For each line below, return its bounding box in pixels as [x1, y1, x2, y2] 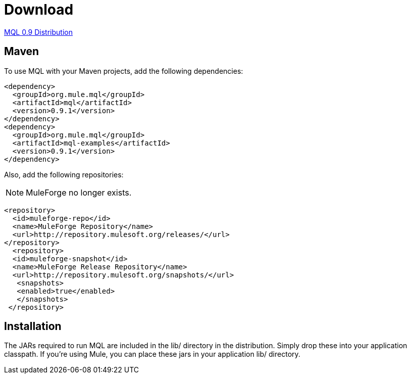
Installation [4, 320, 62, 333]
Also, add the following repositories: [4, 170, 124, 179]
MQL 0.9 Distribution [4, 27, 73, 36]
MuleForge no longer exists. [26, 187, 132, 198]
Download [4, 1, 74, 18]
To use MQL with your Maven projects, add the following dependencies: [4, 66, 243, 75]
